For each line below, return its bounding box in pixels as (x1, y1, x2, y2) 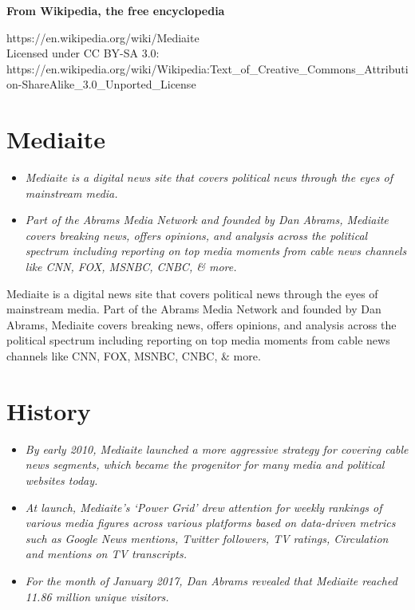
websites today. (25, 471, 98, 488)
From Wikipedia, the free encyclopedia (6, 2, 225, 18)
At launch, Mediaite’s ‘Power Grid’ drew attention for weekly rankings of (25, 498, 382, 515)
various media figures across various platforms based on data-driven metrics (25, 514, 396, 531)
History (6, 394, 91, 427)
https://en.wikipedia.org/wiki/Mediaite (6, 29, 200, 45)
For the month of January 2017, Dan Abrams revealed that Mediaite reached (25, 572, 397, 588)
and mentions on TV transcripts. (25, 545, 187, 562)
